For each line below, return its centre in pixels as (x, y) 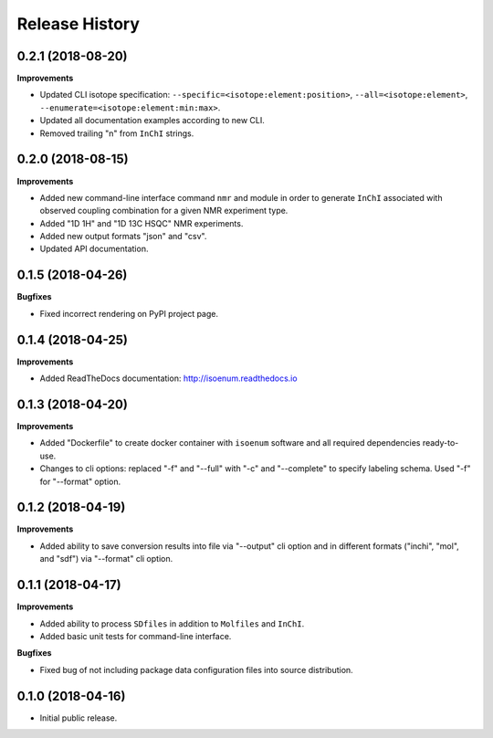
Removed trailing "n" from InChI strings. (117, 133)
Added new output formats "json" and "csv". (123, 237)
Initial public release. (79, 718)
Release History (79, 24)
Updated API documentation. (94, 249)
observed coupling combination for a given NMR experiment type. (164, 211)
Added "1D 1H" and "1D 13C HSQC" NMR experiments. (142, 223)
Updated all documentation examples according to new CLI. (152, 121)
